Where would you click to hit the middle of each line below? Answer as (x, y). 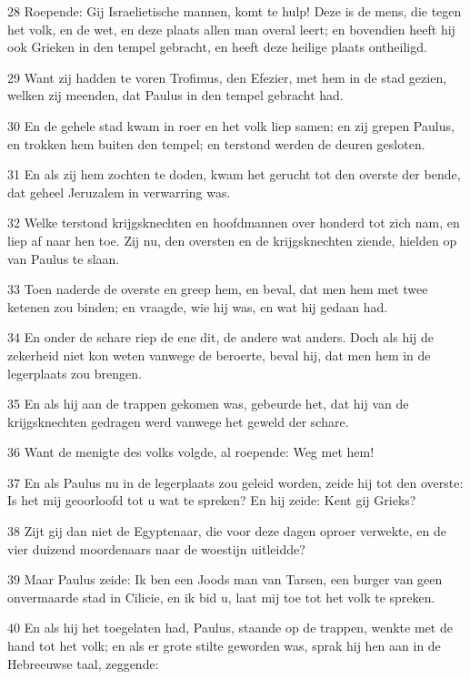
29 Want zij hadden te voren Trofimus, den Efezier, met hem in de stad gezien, (227, 77)
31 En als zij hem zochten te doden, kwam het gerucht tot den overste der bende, (234, 174)
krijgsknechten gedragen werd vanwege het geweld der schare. (178, 421)
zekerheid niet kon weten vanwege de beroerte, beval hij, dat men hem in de (219, 355)
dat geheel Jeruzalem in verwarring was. (119, 192)
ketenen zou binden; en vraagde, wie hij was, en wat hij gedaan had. (198, 306)
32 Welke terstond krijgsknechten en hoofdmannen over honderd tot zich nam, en (234, 223)
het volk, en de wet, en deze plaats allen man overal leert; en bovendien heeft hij (231, 29)
